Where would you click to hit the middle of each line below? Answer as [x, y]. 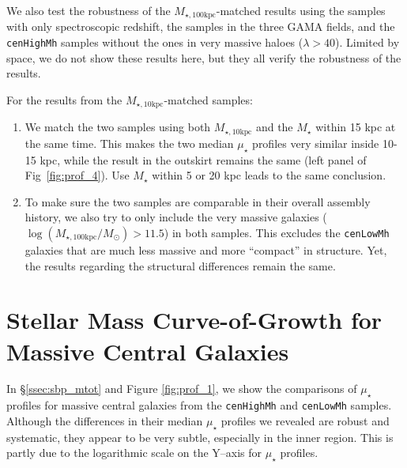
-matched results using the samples [301, 10]
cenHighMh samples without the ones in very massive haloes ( [155, 42]
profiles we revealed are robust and [305, 420]
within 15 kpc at [356, 127]
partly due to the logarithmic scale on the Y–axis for [134, 453]
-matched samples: [208, 99]
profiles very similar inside [316, 143]
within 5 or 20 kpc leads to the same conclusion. [269, 175]
